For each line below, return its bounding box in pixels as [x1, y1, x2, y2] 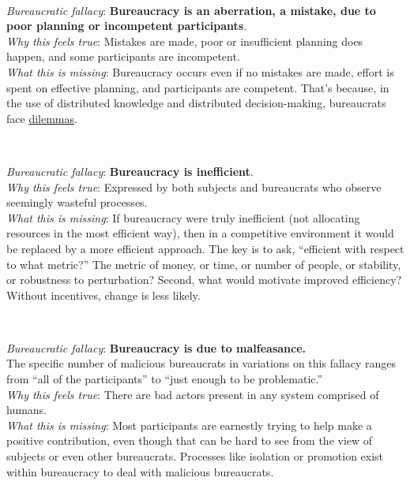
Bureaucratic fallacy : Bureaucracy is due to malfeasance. [6, 339, 307, 356]
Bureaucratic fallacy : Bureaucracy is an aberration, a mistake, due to [6, 2, 376, 18]
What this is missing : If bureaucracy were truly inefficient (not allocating [6, 209, 360, 226]
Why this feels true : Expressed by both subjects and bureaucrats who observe [6, 178, 382, 195]
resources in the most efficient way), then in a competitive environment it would [6, 225, 394, 241]
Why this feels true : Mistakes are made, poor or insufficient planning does [6, 32, 363, 49]
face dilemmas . [6, 110, 77, 126]
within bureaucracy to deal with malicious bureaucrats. [6, 463, 274, 479]
